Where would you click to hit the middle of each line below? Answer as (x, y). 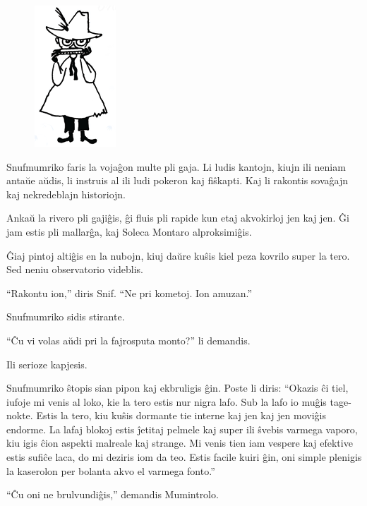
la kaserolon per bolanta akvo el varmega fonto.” (111, 470)
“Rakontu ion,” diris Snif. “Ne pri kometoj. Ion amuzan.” (130, 293)
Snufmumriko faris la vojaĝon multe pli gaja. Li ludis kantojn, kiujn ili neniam (176, 166)
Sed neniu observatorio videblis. (75, 269)
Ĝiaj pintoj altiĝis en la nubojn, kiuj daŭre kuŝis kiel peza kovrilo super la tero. (178, 255)
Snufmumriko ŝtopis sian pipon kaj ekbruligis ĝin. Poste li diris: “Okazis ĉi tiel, (178, 388)
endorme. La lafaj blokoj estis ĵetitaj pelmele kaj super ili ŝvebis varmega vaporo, (182, 429)
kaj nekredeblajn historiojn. (66, 194)
